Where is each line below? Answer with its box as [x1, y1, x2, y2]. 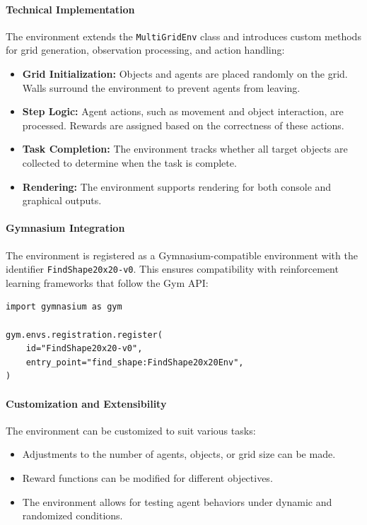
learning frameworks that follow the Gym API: [6, 275, 209, 290]
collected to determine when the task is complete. [22, 155, 237, 170]
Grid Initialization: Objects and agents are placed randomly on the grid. [22, 66, 348, 81]
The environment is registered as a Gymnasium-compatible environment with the [6, 247, 358, 262]
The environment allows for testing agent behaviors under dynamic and [22, 494, 332, 509]
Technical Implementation [6, 1, 135, 16]
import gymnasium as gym [6, 302, 122, 312]
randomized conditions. [22, 508, 123, 523]
